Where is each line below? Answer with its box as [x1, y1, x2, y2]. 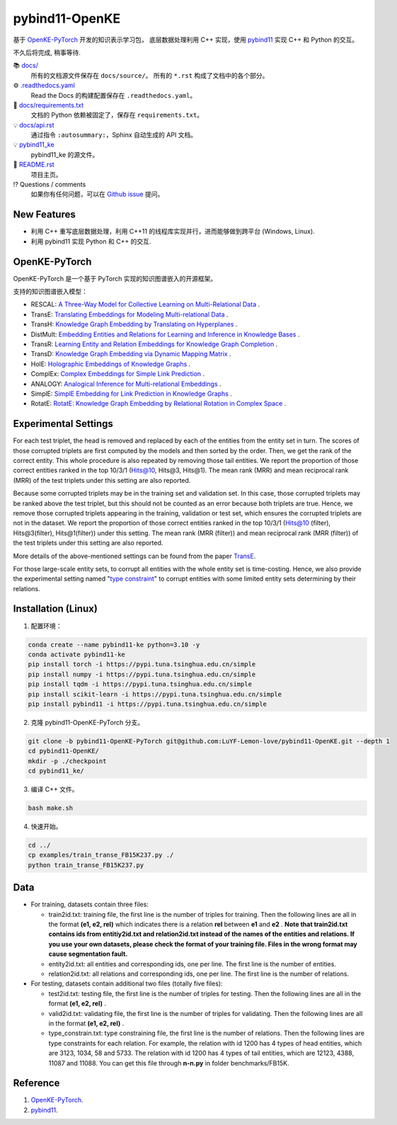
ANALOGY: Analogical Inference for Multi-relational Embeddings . [30, 379, 222, 388]
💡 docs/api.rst [13, 120, 54, 129]
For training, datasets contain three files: [30, 900, 149, 909]
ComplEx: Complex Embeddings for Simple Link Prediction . [30, 370, 205, 378]
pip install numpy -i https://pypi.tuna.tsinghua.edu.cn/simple [28, 670, 256, 678]
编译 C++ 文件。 [30, 785, 79, 794]
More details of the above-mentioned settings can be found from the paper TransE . [13, 552, 256, 560]
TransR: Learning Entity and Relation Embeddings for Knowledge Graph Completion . [30, 340, 278, 348]
